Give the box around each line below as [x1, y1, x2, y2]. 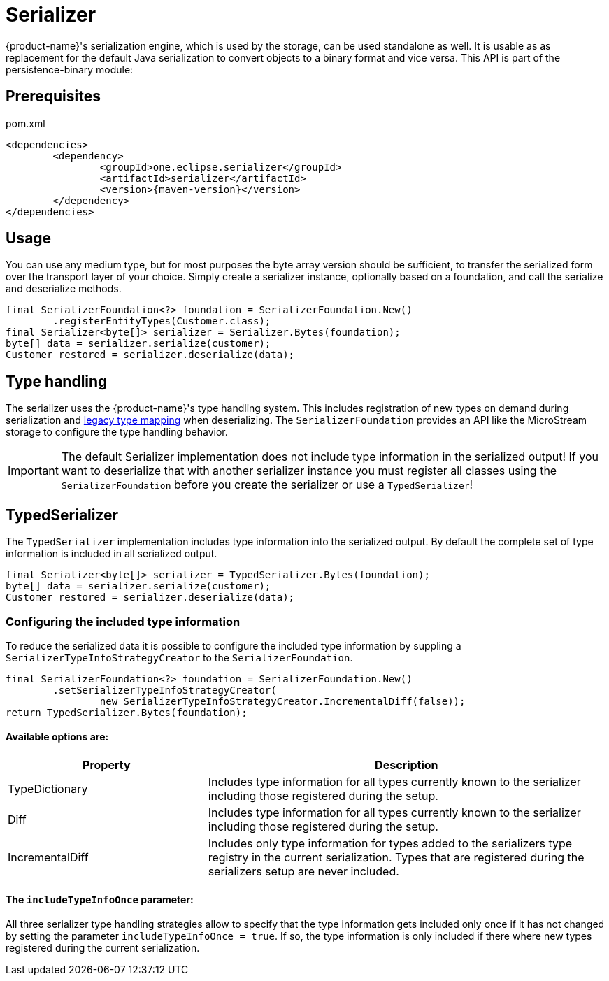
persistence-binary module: [6, 63, 134, 76]
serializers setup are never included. [208, 864, 399, 879]
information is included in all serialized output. [6, 547, 217, 560]
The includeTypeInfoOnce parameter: [6, 893, 194, 905]
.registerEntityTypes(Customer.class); [52, 315, 271, 327]
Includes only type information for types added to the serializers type [208, 836, 573, 851]
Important [8, 464, 59, 478]
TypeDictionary [8, 782, 88, 796]
